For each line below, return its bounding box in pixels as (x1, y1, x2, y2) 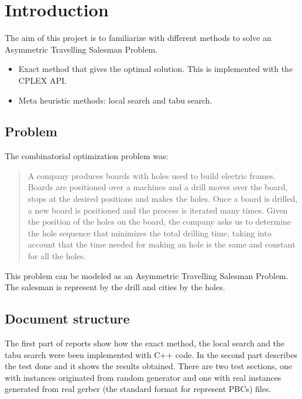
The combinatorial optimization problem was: (5, 150, 169, 162)
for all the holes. (28, 250, 87, 262)
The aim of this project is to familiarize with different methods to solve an (5, 32, 272, 44)
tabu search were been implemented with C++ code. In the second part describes (5, 348, 298, 360)
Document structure (5, 309, 130, 328)
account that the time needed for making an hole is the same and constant (28, 238, 296, 250)
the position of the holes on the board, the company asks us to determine (28, 215, 291, 228)
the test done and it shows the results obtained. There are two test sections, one (5, 360, 293, 372)
